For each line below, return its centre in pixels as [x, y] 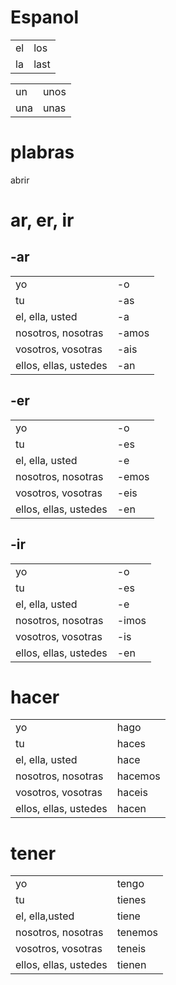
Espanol [45, 17]
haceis [132, 793]
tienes [131, 900]
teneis [131, 949]
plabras [42, 152]
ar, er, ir [42, 220]
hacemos [138, 776]
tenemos [137, 933]
